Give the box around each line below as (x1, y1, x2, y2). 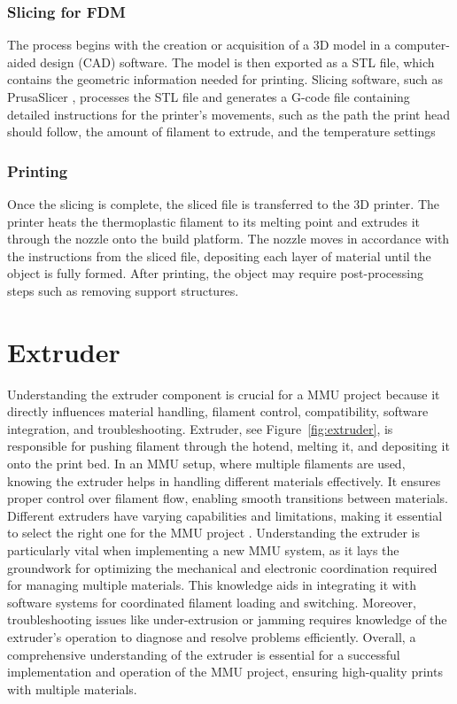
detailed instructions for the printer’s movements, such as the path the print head (7, 104, 450, 123)
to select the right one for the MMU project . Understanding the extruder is (7, 523, 420, 542)
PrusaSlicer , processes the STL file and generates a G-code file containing (7, 88, 410, 105)
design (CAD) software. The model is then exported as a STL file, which (40, 52, 435, 71)
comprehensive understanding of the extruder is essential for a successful (7, 645, 400, 663)
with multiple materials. (7, 679, 137, 698)
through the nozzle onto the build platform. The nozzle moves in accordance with (7, 229, 450, 248)
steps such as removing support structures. (7, 281, 239, 299)
